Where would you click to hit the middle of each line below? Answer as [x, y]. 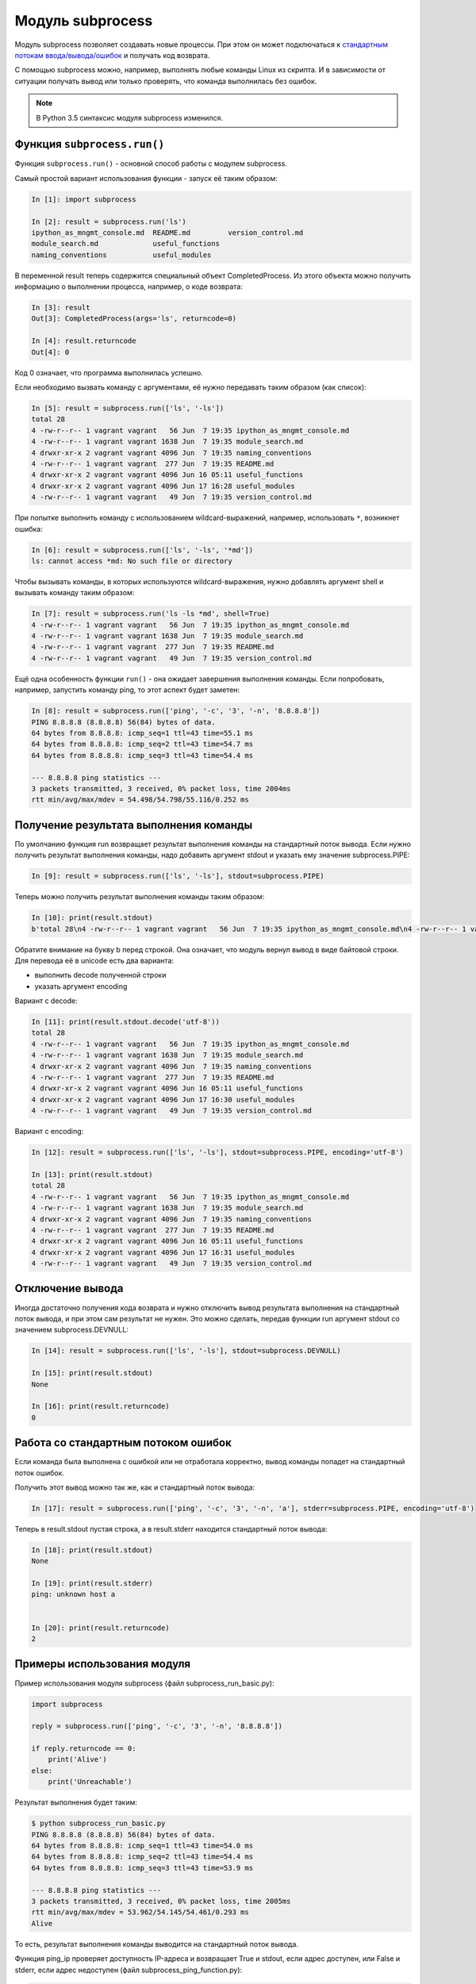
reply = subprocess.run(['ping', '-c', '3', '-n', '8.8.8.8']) [157, 1726]
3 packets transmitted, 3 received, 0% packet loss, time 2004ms [161, 788]
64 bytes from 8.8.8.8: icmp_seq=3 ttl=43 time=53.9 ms [142, 1868]
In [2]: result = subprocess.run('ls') [109, 221]
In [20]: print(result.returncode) [100, 1628]
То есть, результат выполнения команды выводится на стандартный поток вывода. [157, 1944]
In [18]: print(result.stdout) [92, 1550]
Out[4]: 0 [50, 352]
